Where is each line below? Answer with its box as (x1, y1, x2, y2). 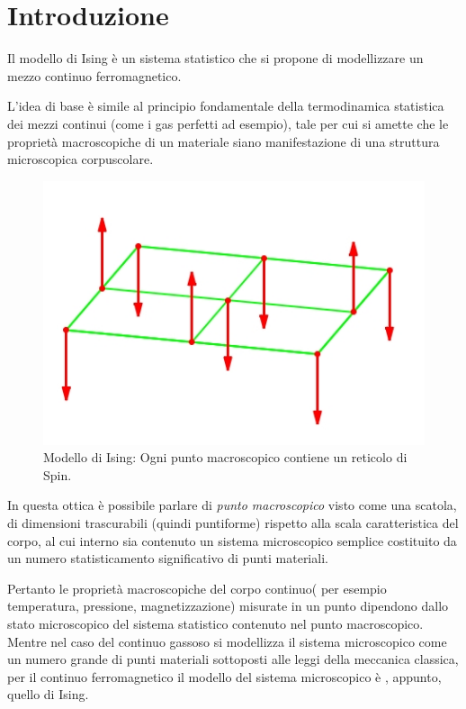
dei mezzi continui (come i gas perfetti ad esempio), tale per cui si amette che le (7, 114, 449, 132)
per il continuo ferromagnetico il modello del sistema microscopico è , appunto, (7, 667, 442, 686)
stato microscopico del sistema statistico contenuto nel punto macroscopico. (7, 614, 424, 632)
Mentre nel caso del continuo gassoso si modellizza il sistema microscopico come (7, 632, 447, 650)
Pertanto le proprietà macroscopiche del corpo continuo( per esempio (7, 578, 387, 597)
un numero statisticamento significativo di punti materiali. (7, 549, 328, 568)
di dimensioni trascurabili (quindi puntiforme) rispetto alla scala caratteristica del (7, 513, 459, 532)
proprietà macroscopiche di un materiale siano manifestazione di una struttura (7, 132, 440, 150)
